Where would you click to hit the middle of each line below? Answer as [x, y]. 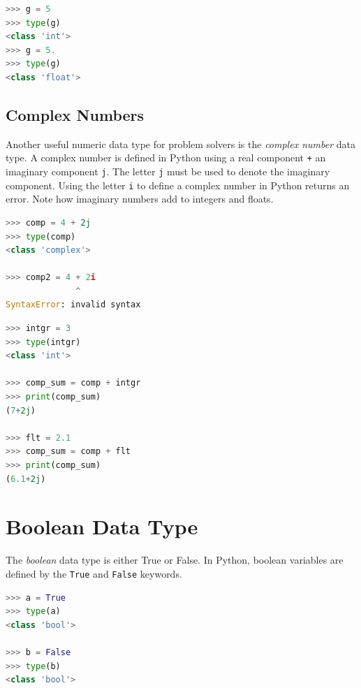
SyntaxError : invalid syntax [73, 305]
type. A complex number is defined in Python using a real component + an [166, 158]
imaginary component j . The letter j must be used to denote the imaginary [168, 171]
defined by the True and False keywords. [94, 573]
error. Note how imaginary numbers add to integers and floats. [140, 199]
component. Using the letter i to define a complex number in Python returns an [178, 185]
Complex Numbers [75, 114]
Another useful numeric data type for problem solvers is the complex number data [180, 144]
